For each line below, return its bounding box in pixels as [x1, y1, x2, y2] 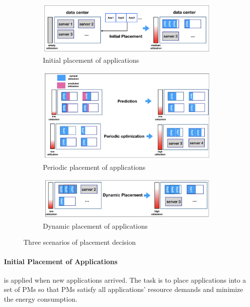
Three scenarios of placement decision [23, 237, 136, 247]
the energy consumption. [4, 293, 77, 304]
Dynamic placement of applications [43, 220, 148, 231]
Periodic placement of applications [43, 162, 146, 172]
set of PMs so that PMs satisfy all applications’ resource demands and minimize [4, 284, 243, 294]
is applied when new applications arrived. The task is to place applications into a [4, 274, 246, 285]
